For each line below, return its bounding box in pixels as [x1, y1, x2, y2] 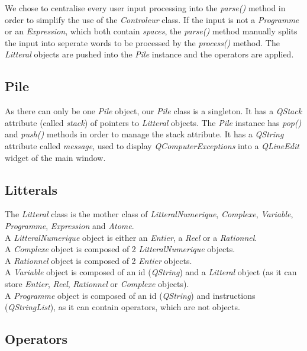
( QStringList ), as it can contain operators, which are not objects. [5, 301, 240, 313]
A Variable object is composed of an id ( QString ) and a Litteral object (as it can [5, 266, 297, 278]
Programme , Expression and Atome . [5, 219, 134, 231]
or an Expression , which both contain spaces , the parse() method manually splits [5, 25, 298, 37]
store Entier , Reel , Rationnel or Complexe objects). [5, 277, 189, 289]
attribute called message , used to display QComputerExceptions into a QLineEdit [5, 139, 299, 152]
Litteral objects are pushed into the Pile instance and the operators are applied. [5, 48, 294, 60]
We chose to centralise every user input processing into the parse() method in [5, 2, 286, 14]
